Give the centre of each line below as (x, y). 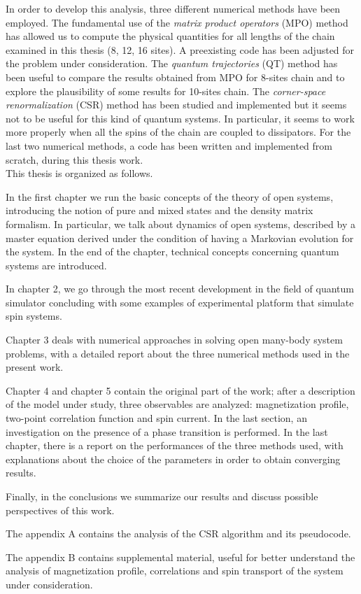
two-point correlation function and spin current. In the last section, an (156, 418)
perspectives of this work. (60, 510)
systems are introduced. (56, 265)
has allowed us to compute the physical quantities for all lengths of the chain (170, 36)
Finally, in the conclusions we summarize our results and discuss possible (162, 496)
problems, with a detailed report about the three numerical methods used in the (178, 353)
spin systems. (34, 316)
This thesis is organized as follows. (79, 173)
